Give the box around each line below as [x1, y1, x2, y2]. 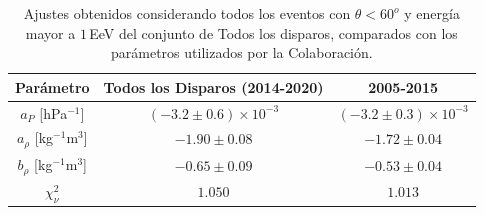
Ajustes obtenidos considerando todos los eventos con [23, 3, 351, 23]
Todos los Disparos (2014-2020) [103, 76, 324, 97]
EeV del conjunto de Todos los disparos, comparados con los [89, 22, 458, 43]
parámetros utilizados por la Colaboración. [111, 42, 373, 63]
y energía [404, 3, 460, 23]
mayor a [25, 22, 76, 43]
